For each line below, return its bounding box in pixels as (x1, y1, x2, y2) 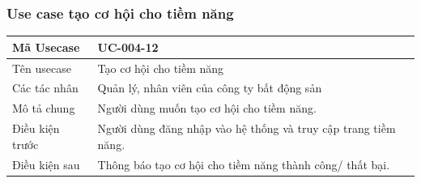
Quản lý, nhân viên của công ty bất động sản (97, 79, 322, 96)
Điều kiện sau (12, 155, 80, 172)
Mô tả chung (12, 100, 75, 117)
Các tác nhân (12, 79, 79, 96)
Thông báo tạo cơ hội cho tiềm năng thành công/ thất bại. (97, 155, 390, 172)
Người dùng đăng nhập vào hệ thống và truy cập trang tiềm (97, 120, 396, 137)
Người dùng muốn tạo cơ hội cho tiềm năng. (97, 100, 317, 117)
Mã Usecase (12, 38, 80, 55)
